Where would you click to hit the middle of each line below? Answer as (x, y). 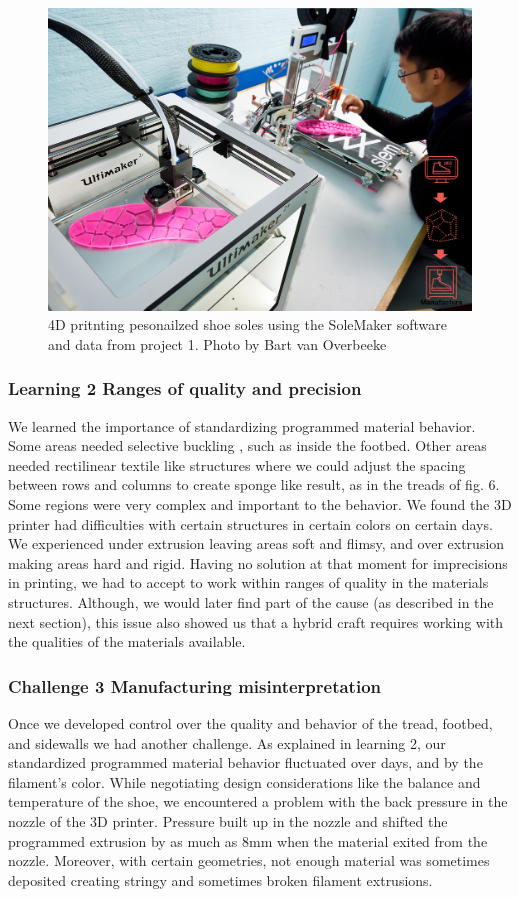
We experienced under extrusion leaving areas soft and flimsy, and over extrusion (256, 543)
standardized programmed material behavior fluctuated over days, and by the (245, 762)
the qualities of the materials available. (127, 641)
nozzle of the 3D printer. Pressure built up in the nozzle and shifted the (228, 820)
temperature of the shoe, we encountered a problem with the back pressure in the (258, 801)
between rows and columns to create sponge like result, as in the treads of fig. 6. (254, 484)
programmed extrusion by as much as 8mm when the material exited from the (248, 840)
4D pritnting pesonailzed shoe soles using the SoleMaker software (247, 324)
